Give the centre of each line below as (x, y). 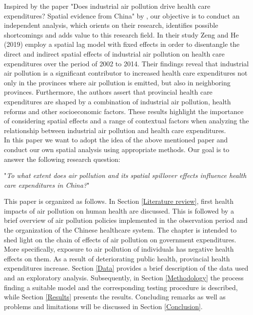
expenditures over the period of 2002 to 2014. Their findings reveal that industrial (126, 63)
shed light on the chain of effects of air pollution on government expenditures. (120, 239)
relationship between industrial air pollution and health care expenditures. (115, 130)
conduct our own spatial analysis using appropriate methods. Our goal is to (117, 149)
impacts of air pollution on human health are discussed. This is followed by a (119, 210)
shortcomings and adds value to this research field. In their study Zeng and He (121, 34)
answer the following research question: (62, 159)
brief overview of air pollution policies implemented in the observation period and (126, 220)
